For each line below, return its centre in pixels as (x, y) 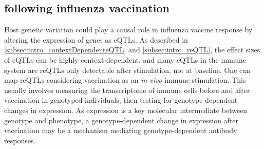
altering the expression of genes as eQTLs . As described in (96, 39)
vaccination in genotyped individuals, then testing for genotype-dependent (121, 100)
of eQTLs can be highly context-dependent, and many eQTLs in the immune (125, 59)
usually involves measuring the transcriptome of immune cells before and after (127, 90)
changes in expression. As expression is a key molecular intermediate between (126, 110)
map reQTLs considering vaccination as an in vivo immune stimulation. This (125, 80)
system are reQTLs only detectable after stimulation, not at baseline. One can (127, 70)
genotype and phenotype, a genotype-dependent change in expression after (121, 120)
